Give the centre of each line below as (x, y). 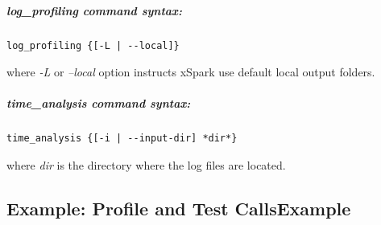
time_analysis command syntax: (99, 103)
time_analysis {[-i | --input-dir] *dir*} (122, 139)
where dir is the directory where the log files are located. (146, 164)
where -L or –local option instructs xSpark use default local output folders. (191, 72)
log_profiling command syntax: (94, 10)
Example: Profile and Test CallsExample (179, 208)
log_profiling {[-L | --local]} (93, 45)
